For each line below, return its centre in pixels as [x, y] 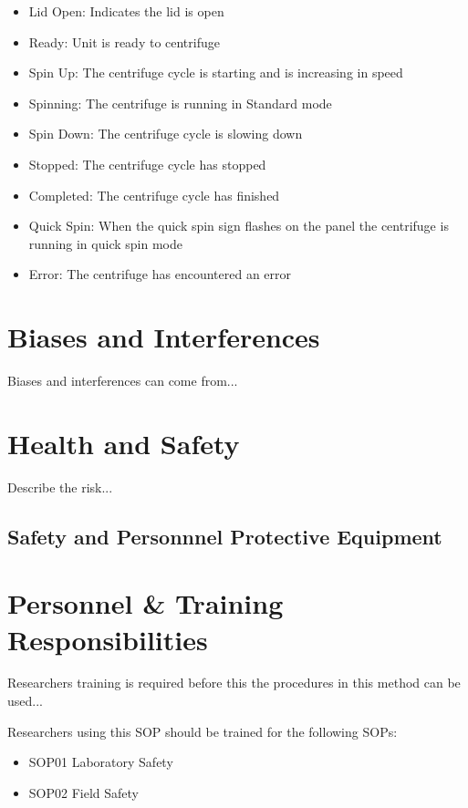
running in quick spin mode [105, 243]
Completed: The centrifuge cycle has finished [154, 195]
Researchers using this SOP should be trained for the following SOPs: [203, 731]
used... [25, 701]
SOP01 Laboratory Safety [101, 762]
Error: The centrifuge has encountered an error [160, 274]
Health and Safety [124, 443]
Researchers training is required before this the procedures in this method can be [234, 683]
